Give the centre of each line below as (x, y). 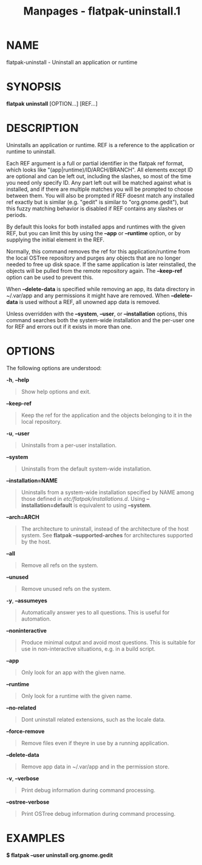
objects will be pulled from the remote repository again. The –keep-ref (94, 271)
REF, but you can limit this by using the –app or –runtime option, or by (94, 233)
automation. (36, 619)
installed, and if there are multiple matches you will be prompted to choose (99, 189)
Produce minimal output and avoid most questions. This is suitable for (108, 642)
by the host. (36, 542)
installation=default (47, 505)
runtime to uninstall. (31, 151)
